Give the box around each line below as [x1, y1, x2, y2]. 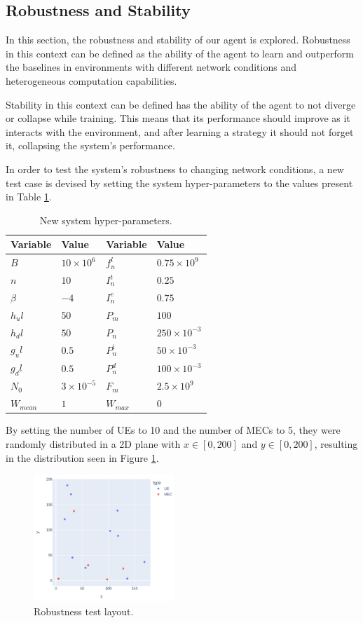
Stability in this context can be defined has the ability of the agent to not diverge [6, 97, 356, 111]
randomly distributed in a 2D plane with [6, 437, 181, 451]
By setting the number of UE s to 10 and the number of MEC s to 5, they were [6, 423, 341, 437]
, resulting [314, 437, 358, 451]
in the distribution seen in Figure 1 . [6, 450, 159, 465]
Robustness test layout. [34, 604, 134, 619]
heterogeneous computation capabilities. [6, 73, 177, 88]
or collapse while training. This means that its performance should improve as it [6, 111, 350, 125]
